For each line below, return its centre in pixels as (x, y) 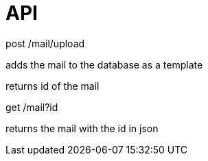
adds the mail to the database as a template (104, 64)
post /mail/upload (45, 43)
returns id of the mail (53, 86)
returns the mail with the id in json (82, 128)
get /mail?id (32, 107)
